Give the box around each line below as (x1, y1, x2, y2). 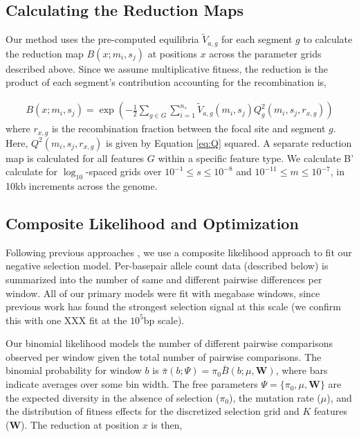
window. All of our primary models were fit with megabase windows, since (6, 285, 320, 300)
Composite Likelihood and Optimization (6, 212, 299, 233)
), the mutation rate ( (229, 390, 321, 404)
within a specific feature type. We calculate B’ (158, 150, 354, 165)
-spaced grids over (86, 164, 162, 179)
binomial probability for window (6, 363, 142, 377)
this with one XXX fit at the (6, 312, 127, 327)
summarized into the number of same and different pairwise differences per (6, 271, 322, 286)
